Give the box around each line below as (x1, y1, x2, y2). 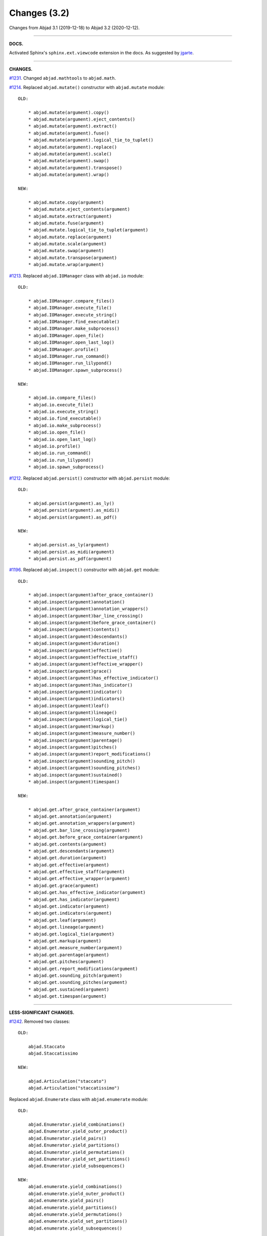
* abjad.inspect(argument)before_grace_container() (28, 620, 156, 625)
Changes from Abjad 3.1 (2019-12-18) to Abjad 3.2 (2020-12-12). (9, 25, 140, 31)
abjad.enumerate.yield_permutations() (28, 1212, 123, 1217)
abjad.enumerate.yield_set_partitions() (28, 1219, 128, 1224)
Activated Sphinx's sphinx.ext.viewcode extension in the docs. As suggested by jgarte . (9, 50, 194, 56)
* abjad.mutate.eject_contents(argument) (28, 207, 131, 212)
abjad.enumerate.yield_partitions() (28, 1204, 117, 1210)
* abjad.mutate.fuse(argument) (28, 220, 104, 226)
